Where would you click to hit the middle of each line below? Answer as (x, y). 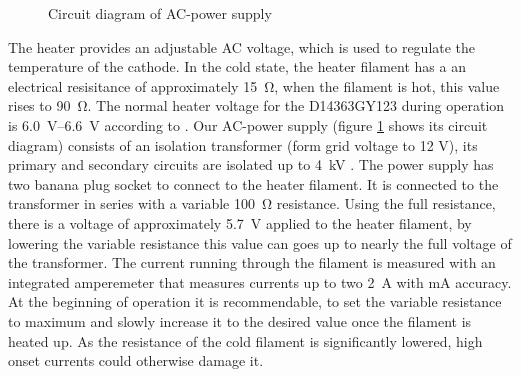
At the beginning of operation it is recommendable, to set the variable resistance (255, 301)
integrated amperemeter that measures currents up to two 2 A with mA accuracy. (260, 281)
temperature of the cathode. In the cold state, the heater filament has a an (237, 66)
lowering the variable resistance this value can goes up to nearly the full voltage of (260, 242)
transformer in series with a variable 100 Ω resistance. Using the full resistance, (252, 203)
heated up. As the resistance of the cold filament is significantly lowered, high (245, 340)
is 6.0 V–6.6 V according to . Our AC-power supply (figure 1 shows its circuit (248, 124)
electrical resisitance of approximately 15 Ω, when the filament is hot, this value (254, 85)
